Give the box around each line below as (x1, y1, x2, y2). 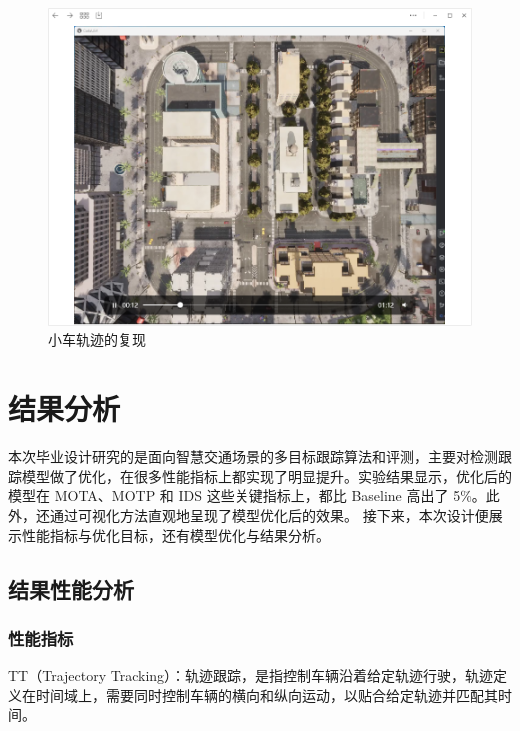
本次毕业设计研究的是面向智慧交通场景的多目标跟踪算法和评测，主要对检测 (8, 446, 498, 467)
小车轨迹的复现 (48, 329, 146, 350)
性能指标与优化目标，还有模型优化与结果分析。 (21, 524, 330, 545)
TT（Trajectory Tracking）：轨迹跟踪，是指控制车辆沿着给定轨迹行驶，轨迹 (8, 665, 494, 686)
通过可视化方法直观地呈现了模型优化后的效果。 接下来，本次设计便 (49, 504, 489, 525)
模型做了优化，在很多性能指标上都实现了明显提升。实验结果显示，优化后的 (21, 465, 512, 486)
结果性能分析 (8, 573, 134, 604)
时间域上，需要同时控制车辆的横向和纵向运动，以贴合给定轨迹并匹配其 (35, 684, 498, 705)
